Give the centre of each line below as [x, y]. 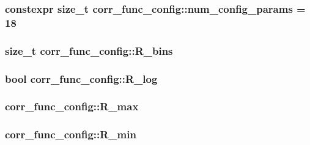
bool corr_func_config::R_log [81, 78]
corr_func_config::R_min [71, 134]
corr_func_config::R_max [72, 106]
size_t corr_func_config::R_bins [89, 50]
